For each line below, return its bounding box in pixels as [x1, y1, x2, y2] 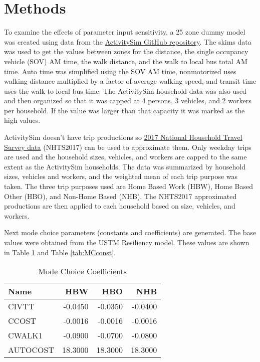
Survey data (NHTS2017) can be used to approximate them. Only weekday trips [4, 141, 251, 152]
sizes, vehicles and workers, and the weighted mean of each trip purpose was [4, 171, 238, 182]
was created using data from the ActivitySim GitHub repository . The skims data [4, 36, 251, 47]
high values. [4, 115, 41, 125]
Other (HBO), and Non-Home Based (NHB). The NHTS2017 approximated [4, 191, 237, 201]
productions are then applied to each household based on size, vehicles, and [4, 201, 235, 211]
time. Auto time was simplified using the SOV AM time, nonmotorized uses [4, 66, 236, 76]
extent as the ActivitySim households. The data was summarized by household [4, 161, 245, 171]
